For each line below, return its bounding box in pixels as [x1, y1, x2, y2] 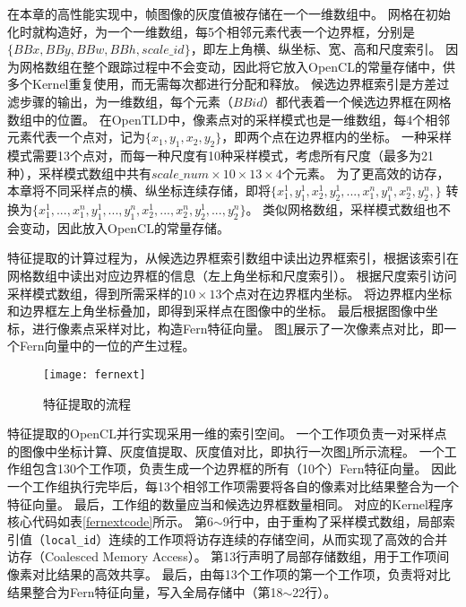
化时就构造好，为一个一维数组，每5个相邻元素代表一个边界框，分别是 [7, 22, 415, 40]
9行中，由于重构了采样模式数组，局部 [222, 512, 443, 531]
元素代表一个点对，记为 [7, 127, 145, 146]
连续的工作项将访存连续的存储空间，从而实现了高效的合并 [108, 529, 448, 548]
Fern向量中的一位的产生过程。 [19, 336, 195, 355]
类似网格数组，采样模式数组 [263, 199, 427, 218]
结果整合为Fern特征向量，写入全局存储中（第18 [7, 582, 283, 601]
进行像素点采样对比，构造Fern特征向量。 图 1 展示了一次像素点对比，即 [31, 318, 444, 337]
